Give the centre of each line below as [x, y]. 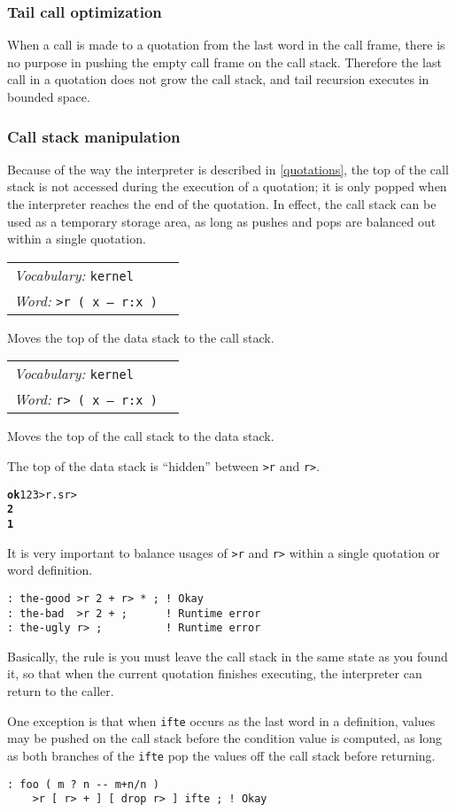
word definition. [50, 570]
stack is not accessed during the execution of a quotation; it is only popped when [227, 186]
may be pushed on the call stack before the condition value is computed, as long [225, 738]
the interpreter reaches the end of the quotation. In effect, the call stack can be [222, 204]
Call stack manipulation [94, 136]
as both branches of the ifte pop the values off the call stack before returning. [221, 755]
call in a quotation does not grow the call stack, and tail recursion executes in [218, 79]
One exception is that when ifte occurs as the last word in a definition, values [221, 720]
